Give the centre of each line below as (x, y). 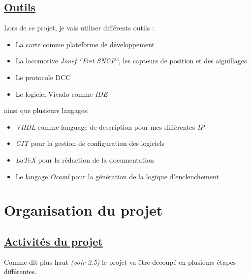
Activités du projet (53, 241)
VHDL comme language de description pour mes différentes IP (110, 126)
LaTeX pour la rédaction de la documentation (85, 159)
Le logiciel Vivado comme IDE (62, 94)
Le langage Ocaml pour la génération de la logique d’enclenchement (117, 176)
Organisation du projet (83, 210)
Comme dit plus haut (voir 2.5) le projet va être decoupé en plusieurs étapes (120, 262)
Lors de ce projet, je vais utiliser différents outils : (79, 28)
